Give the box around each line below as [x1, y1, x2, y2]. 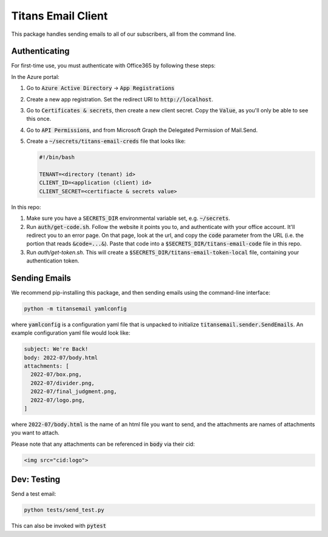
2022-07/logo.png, [30, 397, 85, 403]
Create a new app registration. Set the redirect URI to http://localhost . [26, 95, 214, 103]
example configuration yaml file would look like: [11, 329, 131, 337]
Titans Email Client [11, 9, 108, 22]
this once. [26, 115, 52, 123]
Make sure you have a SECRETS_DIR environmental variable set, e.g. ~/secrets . [26, 214, 230, 222]
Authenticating [11, 46, 70, 56]
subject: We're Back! [24, 346, 89, 352]
